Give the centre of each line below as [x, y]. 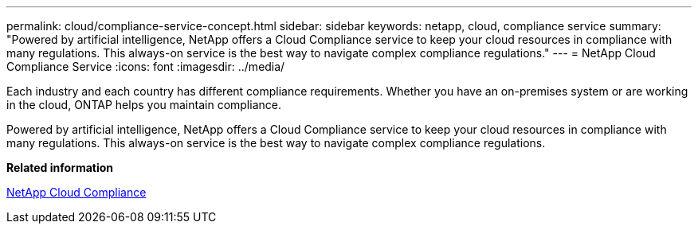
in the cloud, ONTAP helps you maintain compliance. [144, 105]
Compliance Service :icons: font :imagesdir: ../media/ [146, 66]
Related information [60, 168]
